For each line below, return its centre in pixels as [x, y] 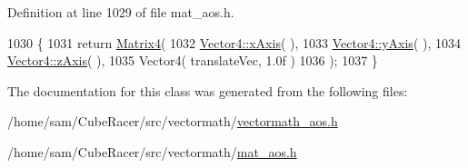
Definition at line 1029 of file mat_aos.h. [121, 12]
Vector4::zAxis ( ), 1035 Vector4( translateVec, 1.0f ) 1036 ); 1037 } [193, 60]
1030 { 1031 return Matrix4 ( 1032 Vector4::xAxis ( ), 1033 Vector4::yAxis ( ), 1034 [234, 42]
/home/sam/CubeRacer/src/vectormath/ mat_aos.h [152, 151]
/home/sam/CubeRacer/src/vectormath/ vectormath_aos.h [173, 121]
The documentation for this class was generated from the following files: [208, 90]
